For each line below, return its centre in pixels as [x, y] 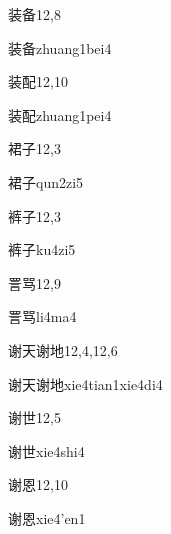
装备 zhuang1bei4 [60, 47]
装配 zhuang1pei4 [60, 114]
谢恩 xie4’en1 [47, 517]
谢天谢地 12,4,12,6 [63, 349]
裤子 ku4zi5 [42, 249]
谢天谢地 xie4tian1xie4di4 [85, 383]
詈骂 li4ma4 [42, 316]
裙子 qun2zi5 [46, 181]
